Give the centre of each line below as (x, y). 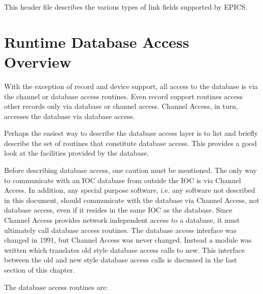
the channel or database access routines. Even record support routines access (124, 96)
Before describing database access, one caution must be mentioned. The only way (130, 170)
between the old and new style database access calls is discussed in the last (121, 260)
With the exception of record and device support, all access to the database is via (131, 86)
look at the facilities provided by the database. (77, 153)
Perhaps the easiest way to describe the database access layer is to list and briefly (131, 133)
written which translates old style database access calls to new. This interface (124, 249)
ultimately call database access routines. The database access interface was (120, 230)
